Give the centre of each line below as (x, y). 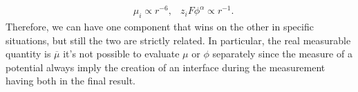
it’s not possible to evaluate (121, 54)
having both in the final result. (70, 81)
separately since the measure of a (282, 54)
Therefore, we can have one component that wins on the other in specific (160, 26)
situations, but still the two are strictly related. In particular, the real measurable (178, 40)
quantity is (28, 54)
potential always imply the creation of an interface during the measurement (166, 67)
